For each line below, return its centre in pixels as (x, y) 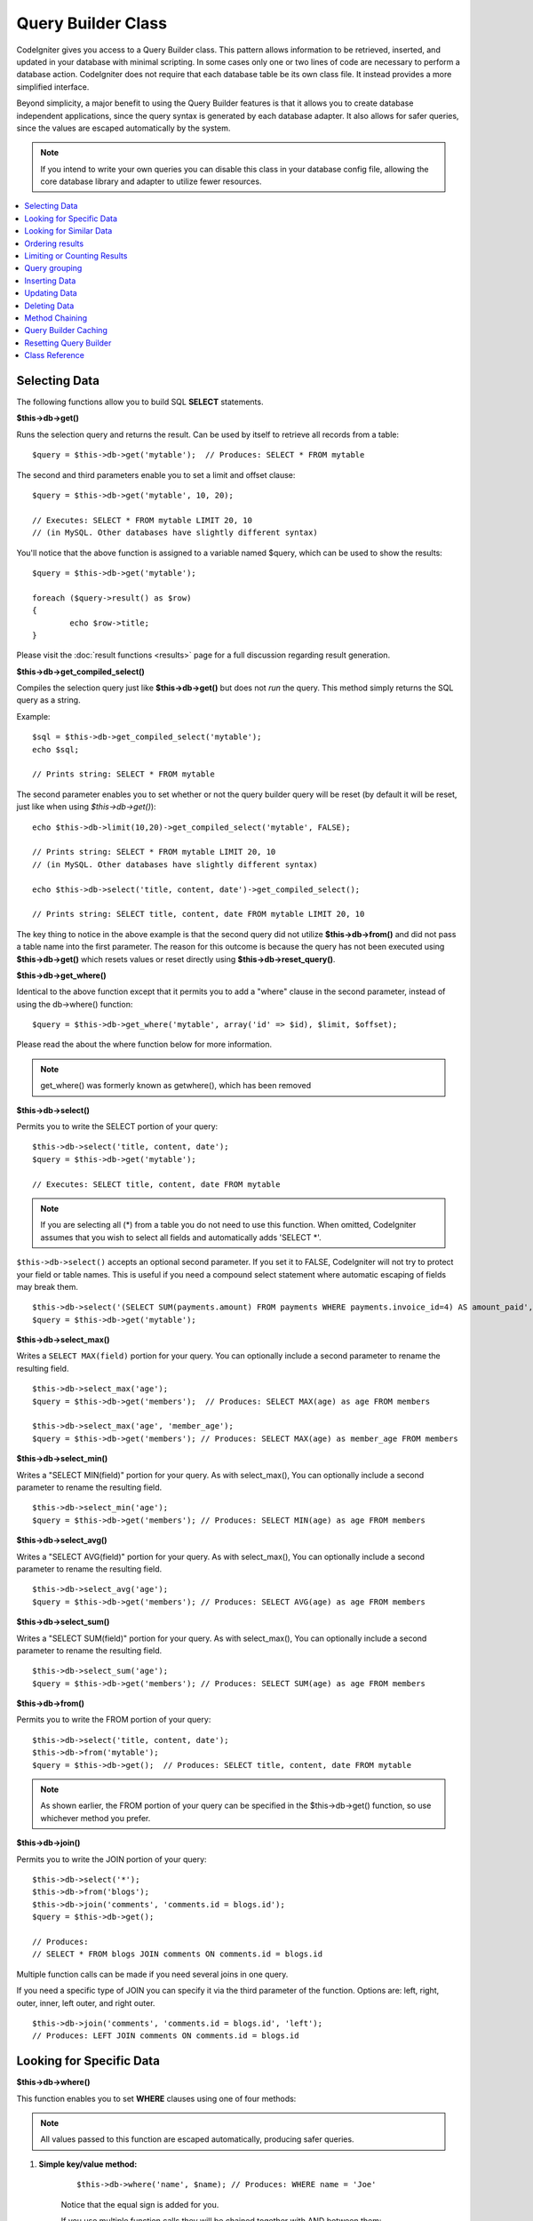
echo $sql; (56, 749)
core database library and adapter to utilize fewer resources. (151, 181)
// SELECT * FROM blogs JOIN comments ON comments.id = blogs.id (178, 1954)
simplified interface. (53, 87)
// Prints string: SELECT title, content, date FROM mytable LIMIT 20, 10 (199, 914)
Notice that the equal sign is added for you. (140, 2204)
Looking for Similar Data (68, 231)
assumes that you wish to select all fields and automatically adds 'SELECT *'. (181, 1237)
